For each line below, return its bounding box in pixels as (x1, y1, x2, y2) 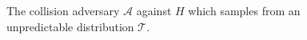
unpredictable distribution (6, 18, 134, 34)
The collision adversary (6, 2, 120, 18)
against (136, 2, 172, 18)
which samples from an (188, 2, 301, 18)
